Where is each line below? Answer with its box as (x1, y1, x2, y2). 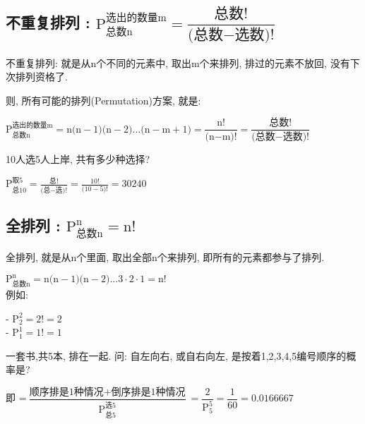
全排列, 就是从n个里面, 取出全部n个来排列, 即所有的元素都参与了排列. (6, 250, 325, 265)
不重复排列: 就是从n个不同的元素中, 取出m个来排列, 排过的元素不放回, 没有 (6, 55, 350, 70)
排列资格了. (15, 69, 68, 84)
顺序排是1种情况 (29, 387, 104, 398)
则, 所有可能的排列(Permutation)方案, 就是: (6, 92, 201, 107)
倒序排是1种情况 (111, 387, 186, 398)
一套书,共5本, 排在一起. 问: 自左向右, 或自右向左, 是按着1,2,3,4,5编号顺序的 (6, 348, 347, 363)
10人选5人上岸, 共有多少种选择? (6, 152, 150, 166)
